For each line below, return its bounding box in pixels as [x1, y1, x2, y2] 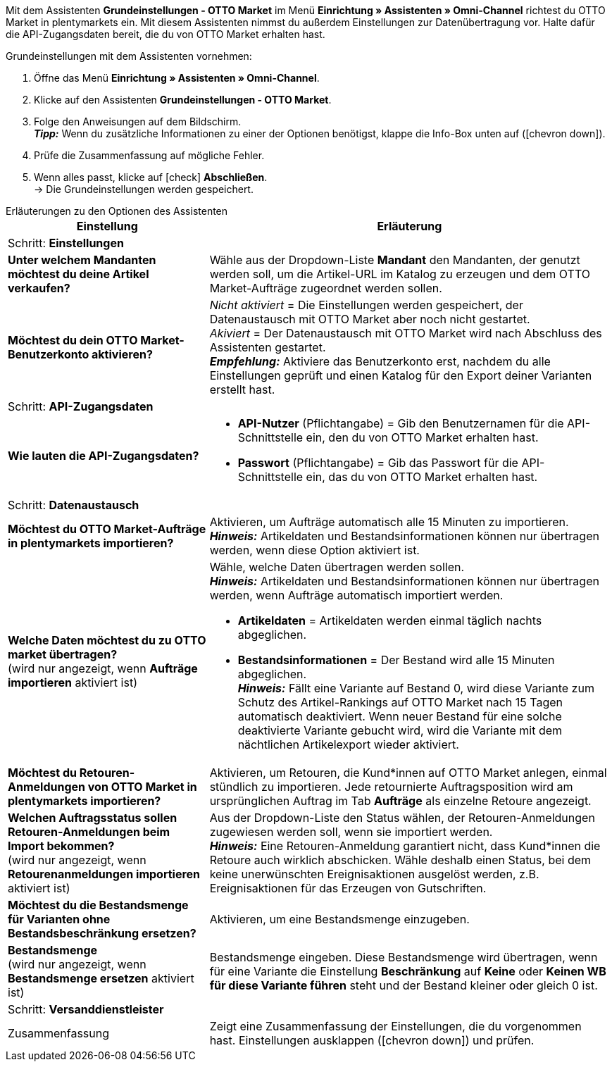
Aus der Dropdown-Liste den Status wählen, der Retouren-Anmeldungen [209, 811, 595, 825]
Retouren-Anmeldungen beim [8, 825, 170, 839]
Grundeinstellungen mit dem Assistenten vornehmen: [6, 50, 252, 62]
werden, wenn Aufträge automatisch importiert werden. [209, 588, 504, 602]
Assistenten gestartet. [209, 340, 326, 354]
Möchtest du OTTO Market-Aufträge [8, 522, 206, 536]
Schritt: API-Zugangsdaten [8, 399, 154, 413]
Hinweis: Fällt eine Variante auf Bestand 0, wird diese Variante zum [237, 681, 594, 695]
